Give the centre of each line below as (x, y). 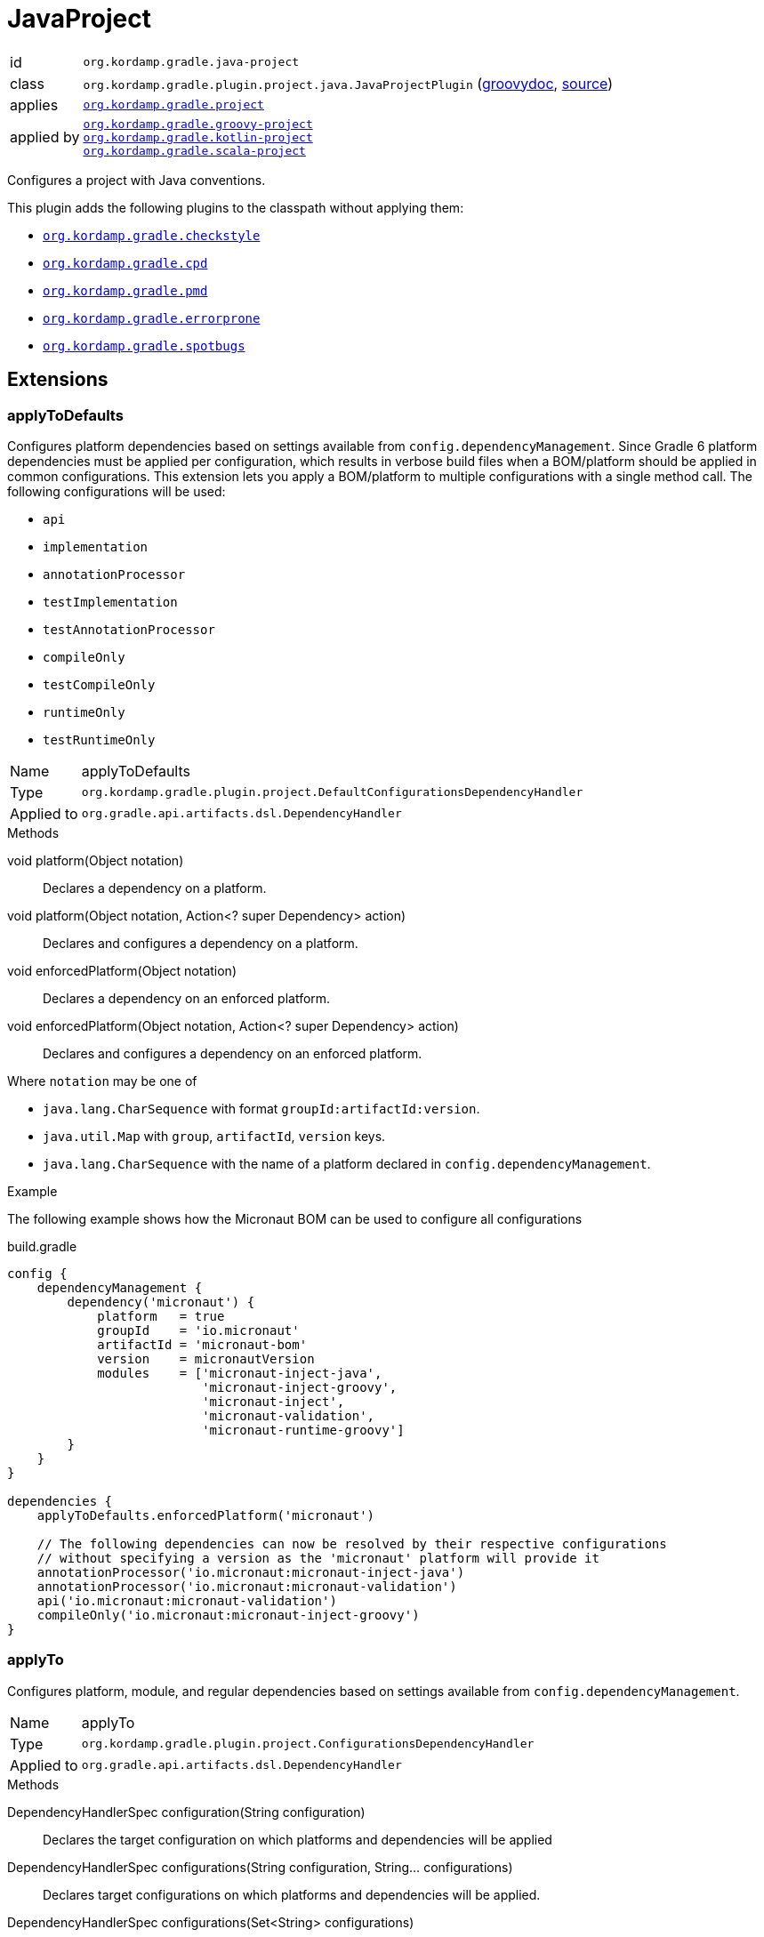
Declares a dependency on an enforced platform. (187, 998)
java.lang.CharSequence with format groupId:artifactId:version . (261, 1108)
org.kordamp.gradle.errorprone (152, 318)
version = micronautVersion (206, 1358)
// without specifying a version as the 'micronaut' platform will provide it (318, 1558)
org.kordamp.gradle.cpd (125, 263)
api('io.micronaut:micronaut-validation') (187, 1600)
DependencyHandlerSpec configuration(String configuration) (186, 1812)
